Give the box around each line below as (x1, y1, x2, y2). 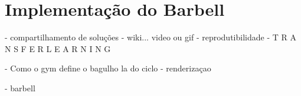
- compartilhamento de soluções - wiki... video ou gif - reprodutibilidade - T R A (5, 31, 296, 43)
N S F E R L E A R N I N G (5, 42, 111, 54)
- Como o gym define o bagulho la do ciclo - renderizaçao (5, 62, 211, 74)
